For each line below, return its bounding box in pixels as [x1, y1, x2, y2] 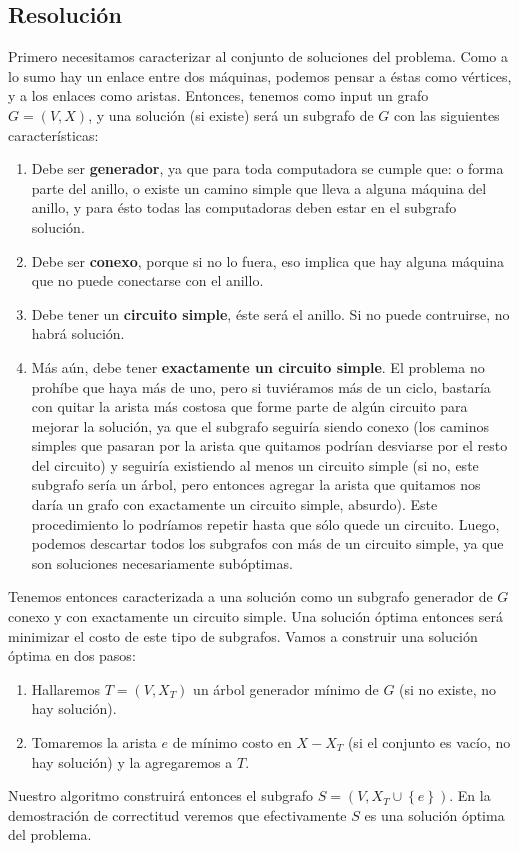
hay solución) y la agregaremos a [31, 751, 233, 772]
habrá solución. [31, 323, 125, 344]
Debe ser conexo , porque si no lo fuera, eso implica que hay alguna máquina [31, 250, 504, 271]
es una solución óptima [364, 804, 505, 825]
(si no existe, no [399, 678, 497, 699]
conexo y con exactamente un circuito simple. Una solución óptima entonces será [8, 606, 503, 627]
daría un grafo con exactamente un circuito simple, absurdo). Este [31, 494, 438, 515]
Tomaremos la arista [31, 732, 157, 753]
